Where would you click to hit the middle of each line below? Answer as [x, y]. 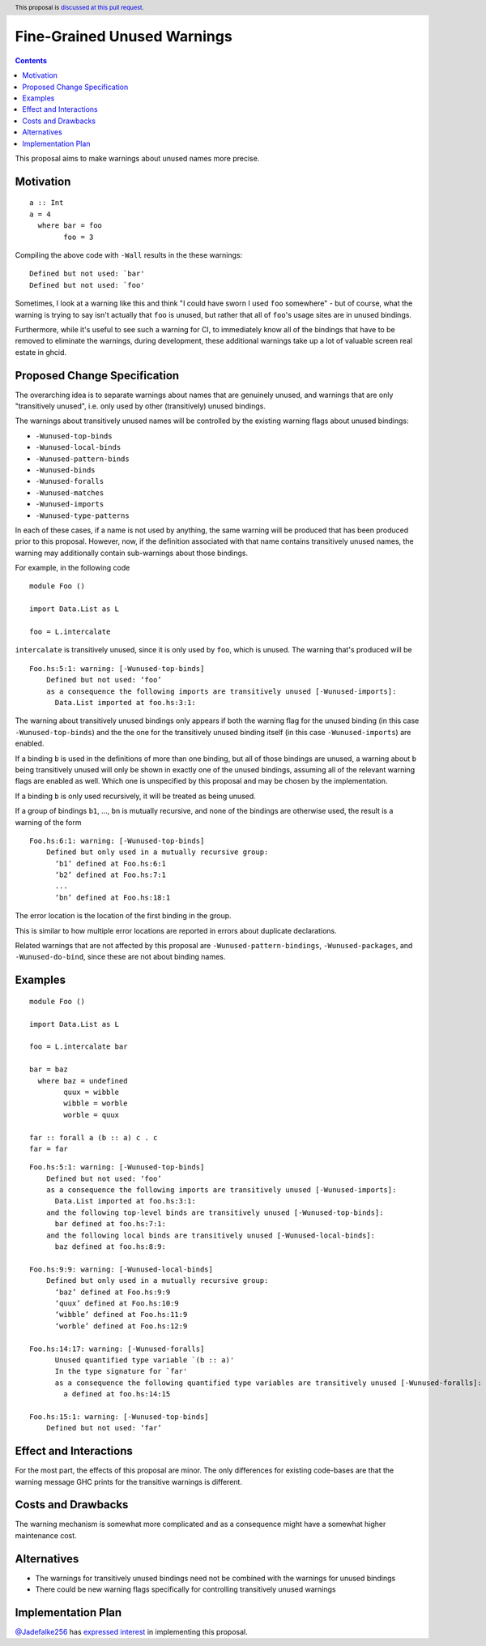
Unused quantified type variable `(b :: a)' [145, 1360]
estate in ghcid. [41, 352]
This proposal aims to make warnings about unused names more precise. [137, 158]
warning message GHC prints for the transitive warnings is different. [129, 1481]
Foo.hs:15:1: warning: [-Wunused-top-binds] [119, 1417]
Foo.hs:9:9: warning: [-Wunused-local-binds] [122, 1269]
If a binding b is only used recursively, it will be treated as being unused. [136, 796]
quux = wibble [92, 1092]
